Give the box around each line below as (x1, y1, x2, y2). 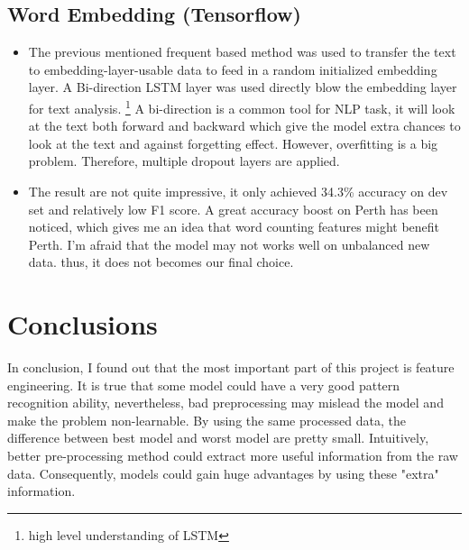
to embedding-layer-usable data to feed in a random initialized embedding (28, 60, 437, 78)
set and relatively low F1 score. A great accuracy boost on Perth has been (28, 199, 438, 218)
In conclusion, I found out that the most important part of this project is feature (7, 358, 455, 377)
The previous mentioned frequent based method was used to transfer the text (28, 42, 456, 61)
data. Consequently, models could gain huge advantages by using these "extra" (7, 463, 439, 482)
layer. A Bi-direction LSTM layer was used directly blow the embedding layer (28, 78, 457, 96)
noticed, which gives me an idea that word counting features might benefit (28, 217, 440, 236)
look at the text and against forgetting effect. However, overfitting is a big (28, 133, 438, 152)
